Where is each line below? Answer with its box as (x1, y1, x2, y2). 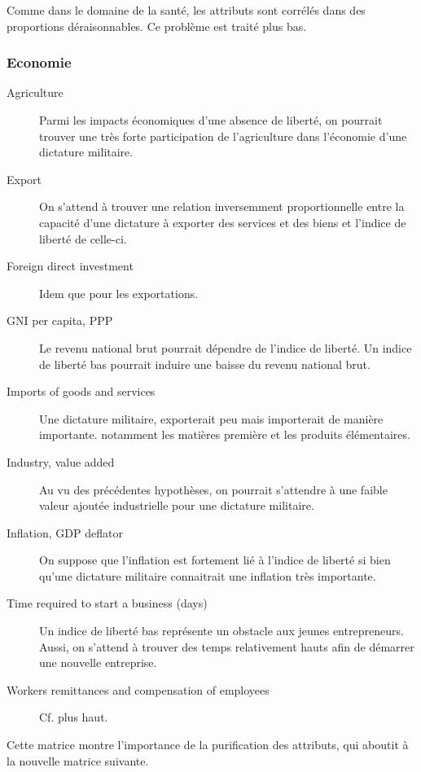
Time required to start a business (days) (7, 594, 208, 612)
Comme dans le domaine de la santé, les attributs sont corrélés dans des (7, 2, 366, 18)
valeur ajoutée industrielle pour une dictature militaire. (39, 497, 314, 514)
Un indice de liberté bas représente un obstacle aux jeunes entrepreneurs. (39, 622, 404, 639)
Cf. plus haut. (39, 708, 108, 726)
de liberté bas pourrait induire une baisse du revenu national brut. (39, 355, 371, 372)
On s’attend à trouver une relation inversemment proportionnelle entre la (39, 198, 405, 215)
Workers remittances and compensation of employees (7, 681, 270, 698)
